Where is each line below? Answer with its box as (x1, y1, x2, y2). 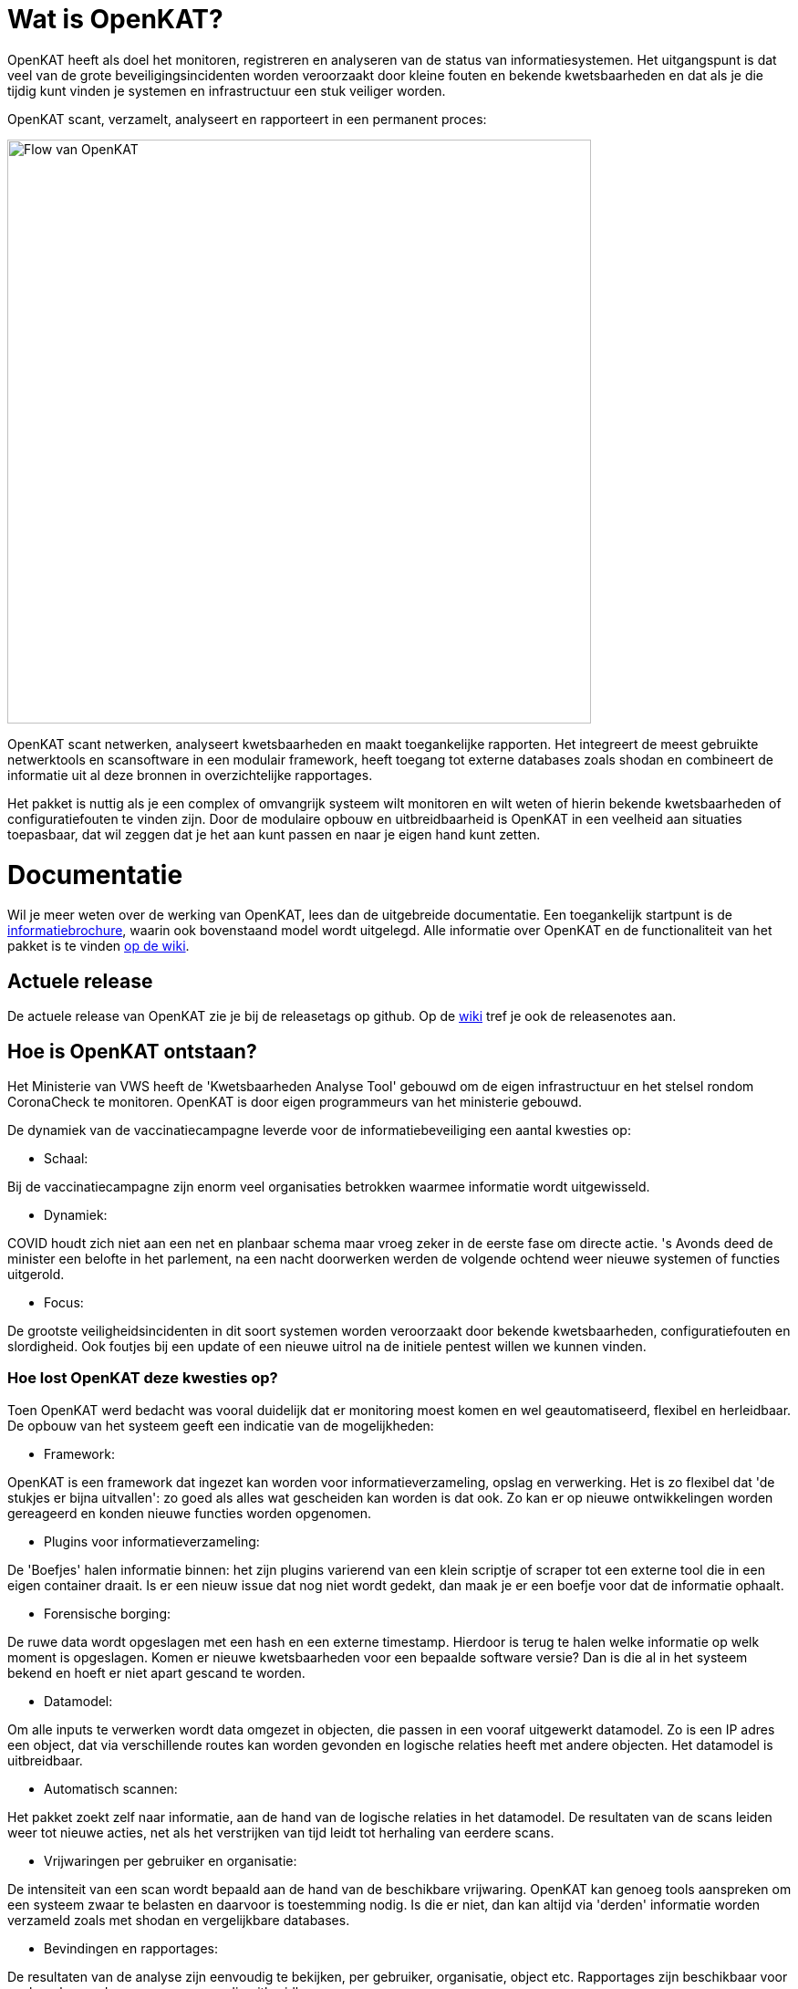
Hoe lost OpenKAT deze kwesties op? (7, 1369, 278, 1388)
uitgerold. (7, 1265, 65, 1282)
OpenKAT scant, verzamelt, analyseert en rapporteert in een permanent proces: (7, 110, 487, 127)
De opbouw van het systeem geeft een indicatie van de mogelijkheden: (7, 1417, 434, 1433)
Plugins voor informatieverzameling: (44, 1533, 260, 1549)
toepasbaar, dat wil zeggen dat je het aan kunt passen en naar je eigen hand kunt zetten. (7, 826, 541, 842)
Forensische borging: (44, 1605, 171, 1621)
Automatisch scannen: (44, 1780, 178, 1796)
